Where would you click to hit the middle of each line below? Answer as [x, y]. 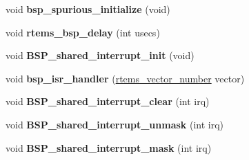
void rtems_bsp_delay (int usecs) [83, 32]
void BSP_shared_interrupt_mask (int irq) [109, 147]
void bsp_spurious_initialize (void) [88, 9]
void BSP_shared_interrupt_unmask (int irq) [115, 124]
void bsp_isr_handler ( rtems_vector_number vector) [125, 78]
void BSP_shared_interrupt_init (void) [100, 55]
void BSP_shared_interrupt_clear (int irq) [108, 101]
